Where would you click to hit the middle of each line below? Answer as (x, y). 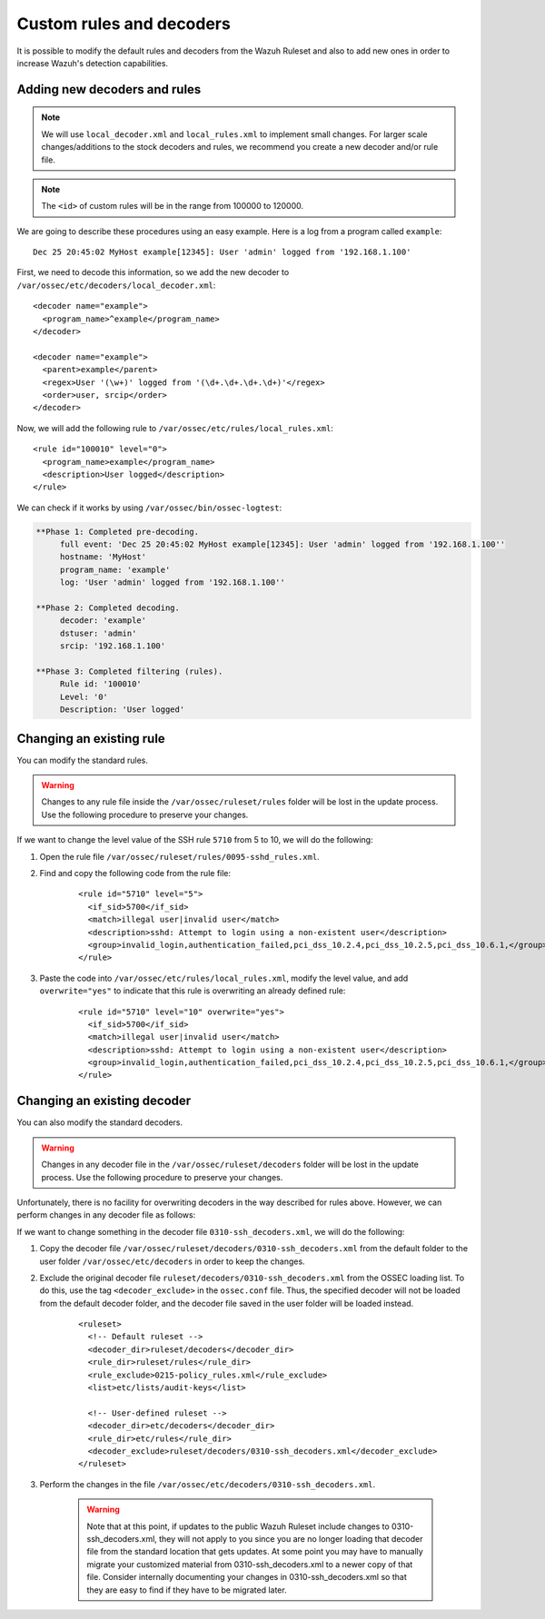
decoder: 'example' (103, 621)
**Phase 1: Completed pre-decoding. (118, 532)
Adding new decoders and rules (109, 89)
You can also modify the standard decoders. (100, 1122)
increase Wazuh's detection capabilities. (92, 63)
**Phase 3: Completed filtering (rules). (129, 671)
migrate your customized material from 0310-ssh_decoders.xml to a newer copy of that (250, 1564)
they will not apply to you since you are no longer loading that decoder (291, 1538)
